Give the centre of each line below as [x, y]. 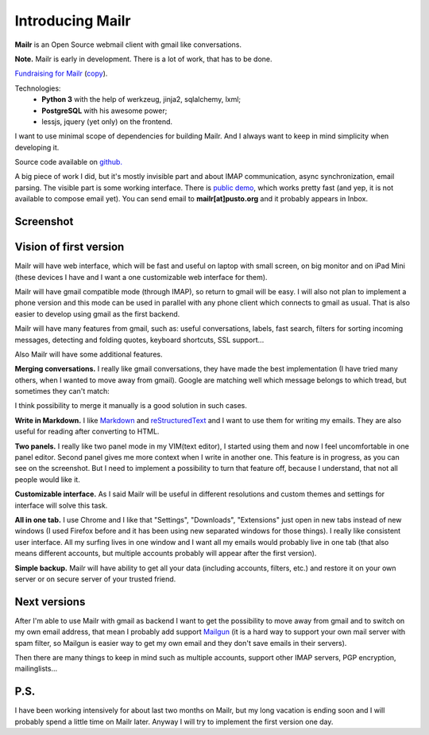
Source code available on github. [69, 162]
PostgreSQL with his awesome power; [104, 111]
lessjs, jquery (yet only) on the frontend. [107, 121]
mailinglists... [36, 669]
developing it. [37, 147]
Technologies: [38, 88]
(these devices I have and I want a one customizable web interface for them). [141, 277]
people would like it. [48, 479]
